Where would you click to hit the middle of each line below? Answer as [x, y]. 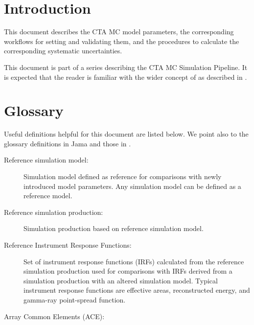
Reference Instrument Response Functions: [68, 244]
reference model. [48, 196]
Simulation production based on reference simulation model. [114, 228]
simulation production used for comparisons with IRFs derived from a [128, 271]
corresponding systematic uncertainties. [63, 51]
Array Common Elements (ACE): [54, 316]
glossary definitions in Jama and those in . [68, 143]
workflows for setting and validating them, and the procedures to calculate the [122, 41]
